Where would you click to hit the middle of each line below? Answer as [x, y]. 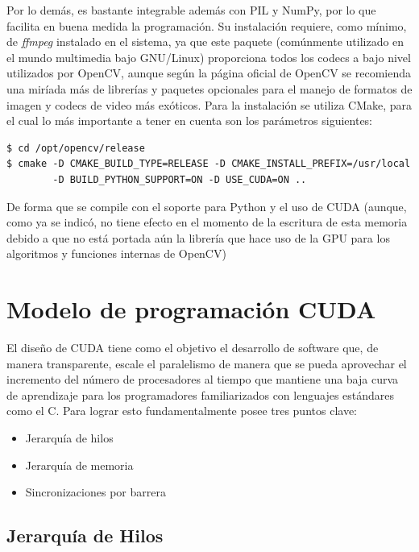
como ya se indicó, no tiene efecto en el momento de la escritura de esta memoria [207, 222]
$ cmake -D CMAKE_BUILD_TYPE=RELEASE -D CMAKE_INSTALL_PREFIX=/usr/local [209, 164]
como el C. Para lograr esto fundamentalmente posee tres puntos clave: [182, 411]
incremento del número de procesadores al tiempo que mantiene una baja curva [203, 379]
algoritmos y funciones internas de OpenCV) [116, 253]
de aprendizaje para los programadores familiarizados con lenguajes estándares [201, 394]
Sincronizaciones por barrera [95, 492]
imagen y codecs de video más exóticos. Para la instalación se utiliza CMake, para [209, 104]
